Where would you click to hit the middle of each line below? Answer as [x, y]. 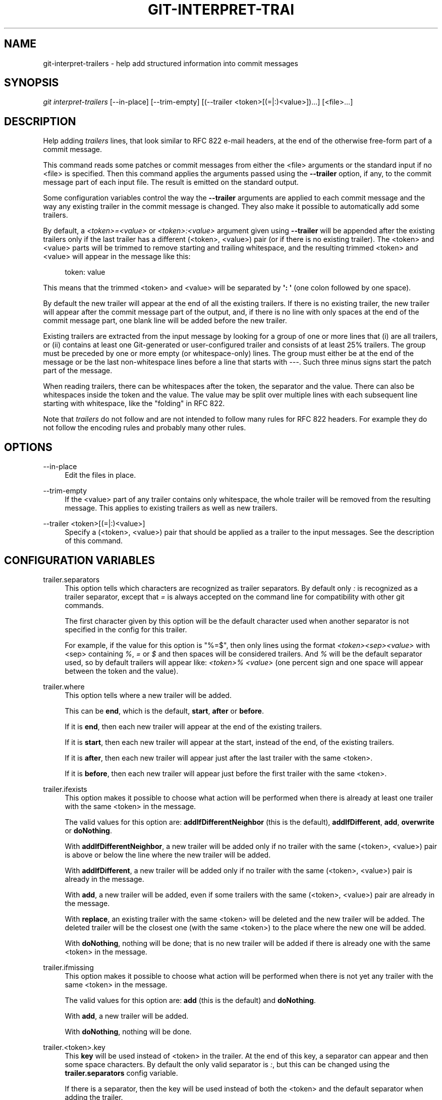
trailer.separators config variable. [121, 1073]
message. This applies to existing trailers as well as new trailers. [171, 508]
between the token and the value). [122, 671]
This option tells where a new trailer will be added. [148, 695]
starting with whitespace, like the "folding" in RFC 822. [134, 404]
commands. [84, 605]
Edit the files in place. [100, 475]
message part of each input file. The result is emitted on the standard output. [171, 182]
